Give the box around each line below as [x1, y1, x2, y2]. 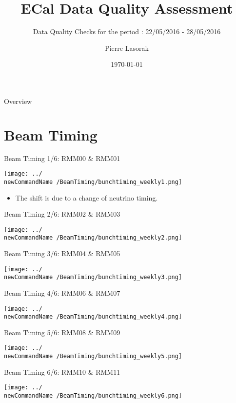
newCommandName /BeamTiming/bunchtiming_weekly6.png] [4, 392, 182, 399]
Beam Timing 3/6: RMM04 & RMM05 [4, 248, 120, 259]
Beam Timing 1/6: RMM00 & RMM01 [4, 153, 120, 163]
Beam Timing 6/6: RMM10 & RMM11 [4, 366, 120, 377]
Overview [4, 96, 32, 106]
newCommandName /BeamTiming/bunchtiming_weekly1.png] [4, 178, 182, 185]
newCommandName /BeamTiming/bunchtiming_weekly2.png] [4, 234, 182, 242]
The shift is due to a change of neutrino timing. [15, 192, 158, 202]
